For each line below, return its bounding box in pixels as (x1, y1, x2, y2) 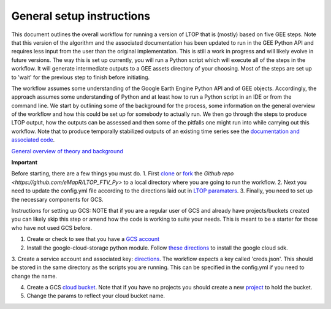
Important (11, 159, 38, 166)
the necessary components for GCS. (11, 196, 104, 203)
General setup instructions (11, 9, 151, 23)
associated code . (11, 136, 55, 143)
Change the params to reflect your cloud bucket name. (26, 292, 165, 300)
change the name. (11, 272, 58, 280)
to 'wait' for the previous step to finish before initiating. (11, 74, 150, 81)
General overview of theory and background (11, 147, 124, 154)
